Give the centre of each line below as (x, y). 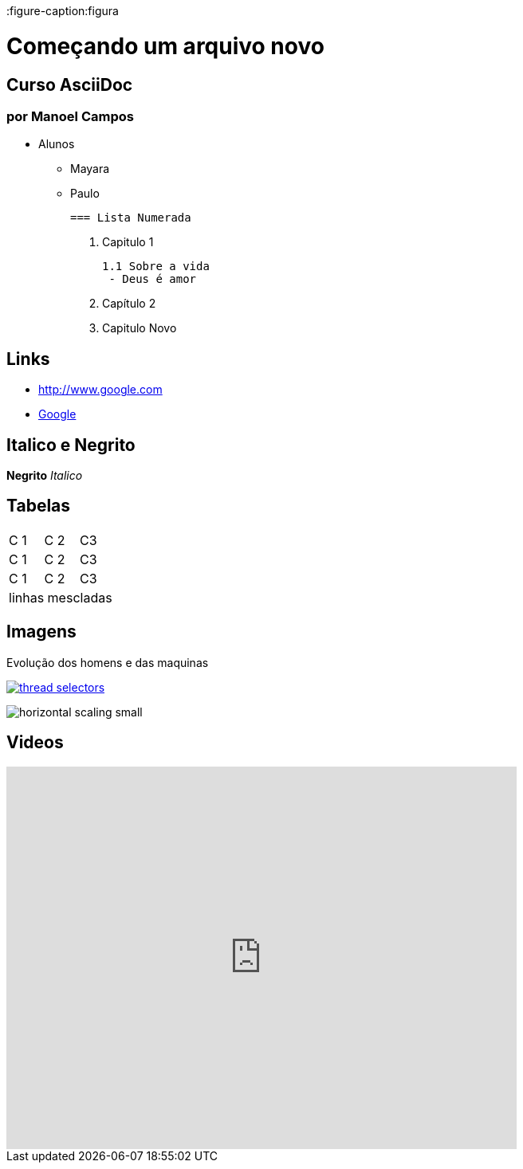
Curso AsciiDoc (70, 84)
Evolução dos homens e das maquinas (108, 662)
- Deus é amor (153, 279)
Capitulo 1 (128, 242)
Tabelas (39, 506)
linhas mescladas (61, 597)
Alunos (57, 144)
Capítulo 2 (129, 304)
